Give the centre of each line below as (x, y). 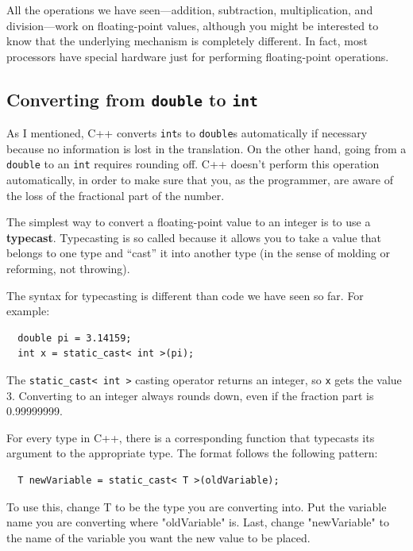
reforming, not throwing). (68, 269)
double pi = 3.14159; (75, 338)
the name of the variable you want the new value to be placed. (158, 537)
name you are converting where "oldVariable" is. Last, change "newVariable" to (198, 522)
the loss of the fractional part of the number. (116, 195)
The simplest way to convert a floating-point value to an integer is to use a (189, 222)
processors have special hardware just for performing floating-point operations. (198, 56)
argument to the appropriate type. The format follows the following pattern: (192, 453)
